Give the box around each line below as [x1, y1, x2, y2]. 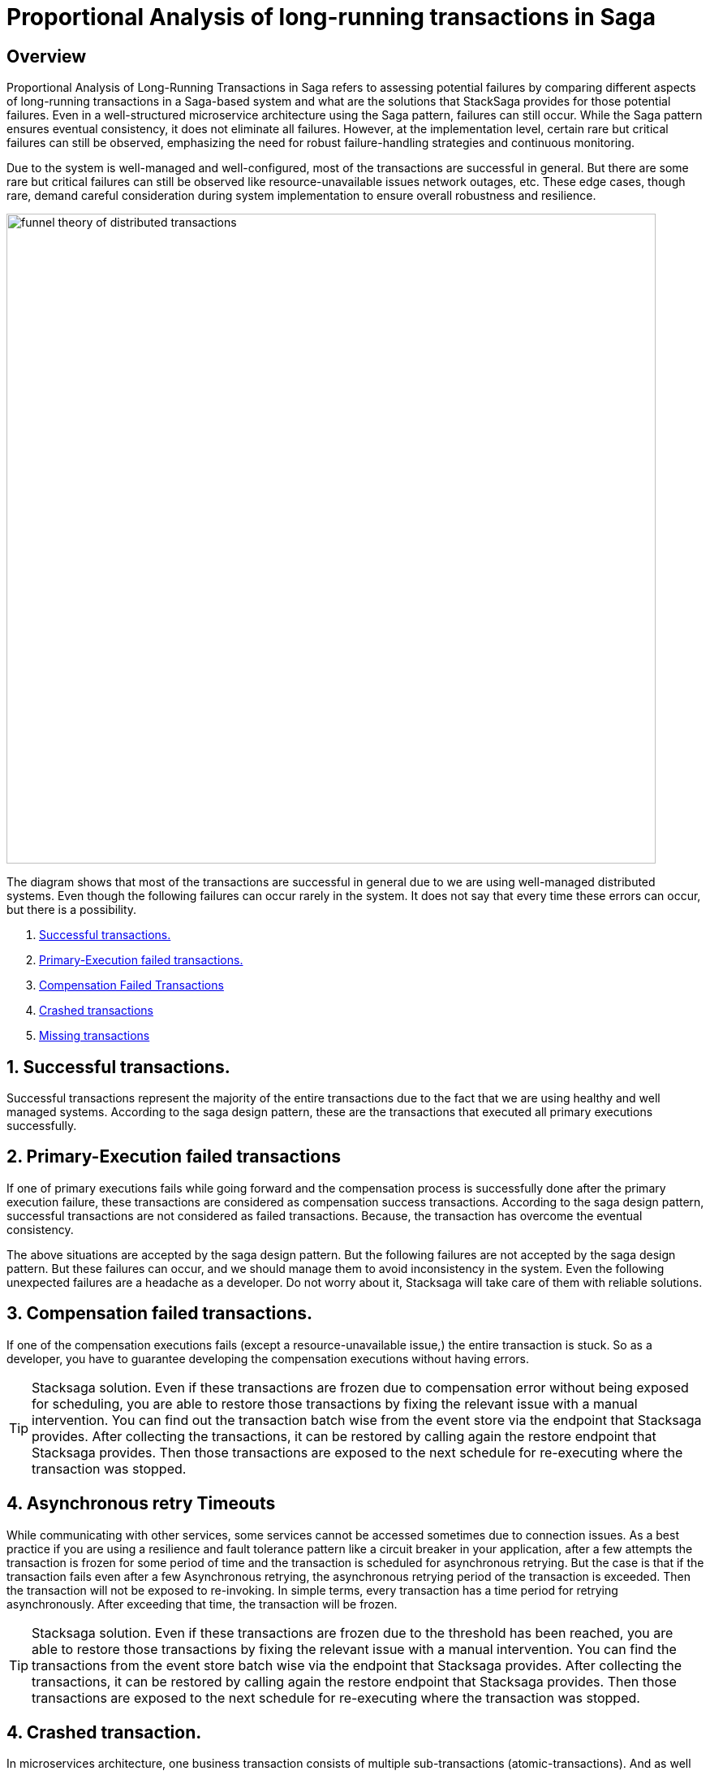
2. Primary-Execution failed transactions [6, 1146, 342, 1167]
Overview [6, 45, 87, 67]
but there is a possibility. [6, 903, 137, 917]
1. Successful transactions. [6, 1056, 230, 1077]
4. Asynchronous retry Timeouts [6, 1493, 276, 1514]
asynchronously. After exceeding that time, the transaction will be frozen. [6, 1596, 398, 1611]
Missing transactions [39, 1028, 150, 1043]
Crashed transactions [39, 1003, 153, 1018]
